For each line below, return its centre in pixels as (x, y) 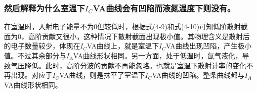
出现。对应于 (31, 75)
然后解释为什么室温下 (44, 8)
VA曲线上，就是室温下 (123, 46)
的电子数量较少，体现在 (42, 46)
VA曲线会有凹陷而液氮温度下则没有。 (164, 8)
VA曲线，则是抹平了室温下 (102, 75)
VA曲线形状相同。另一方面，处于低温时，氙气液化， (158, 55)
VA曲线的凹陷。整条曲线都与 (198, 75)
